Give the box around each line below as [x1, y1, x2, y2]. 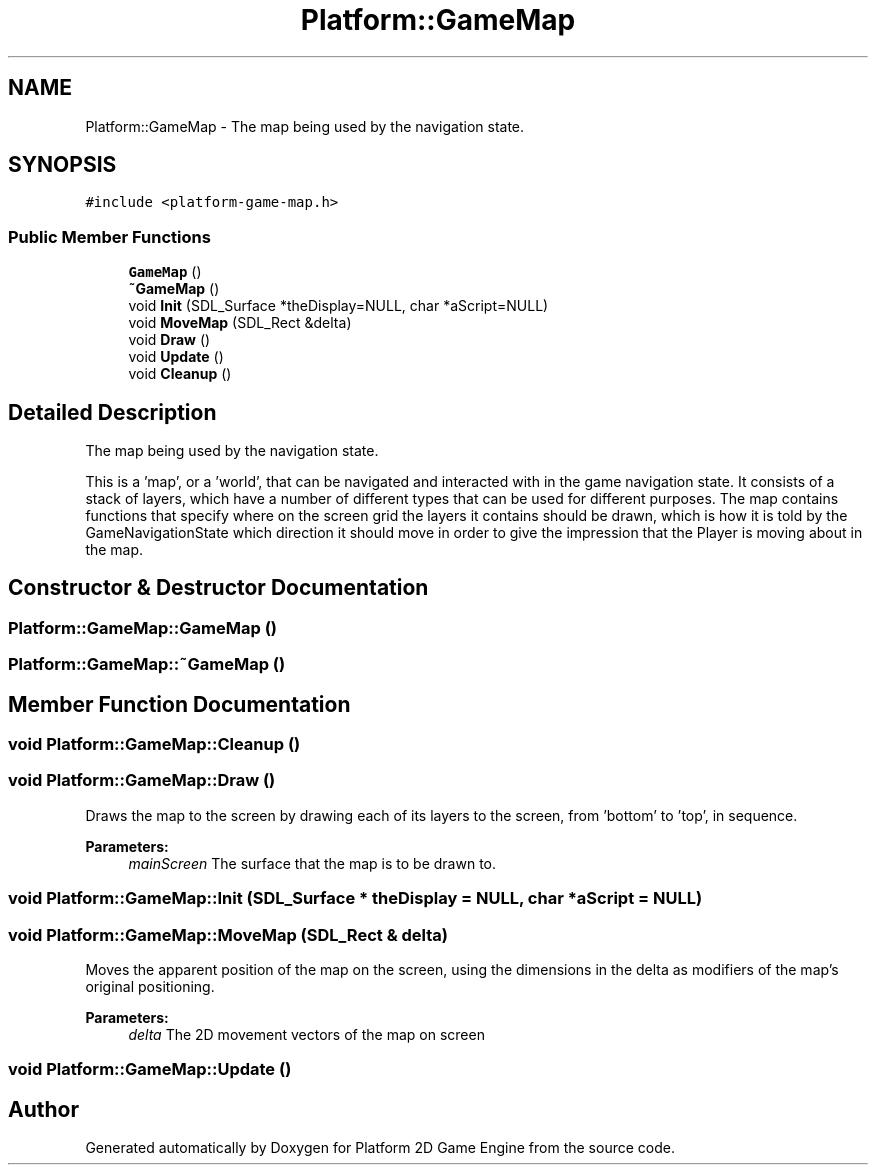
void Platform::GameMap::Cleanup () [8, 734, 301, 755]
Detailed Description [8, 399, 217, 425]
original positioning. [85, 977, 215, 995]
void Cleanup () [128, 365, 232, 383]
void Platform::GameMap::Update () [8, 1059, 292, 1080]
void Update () [128, 348, 224, 366]
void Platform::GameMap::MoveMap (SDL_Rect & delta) [8, 924, 448, 945]
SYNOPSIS [8, 152, 117, 178]
